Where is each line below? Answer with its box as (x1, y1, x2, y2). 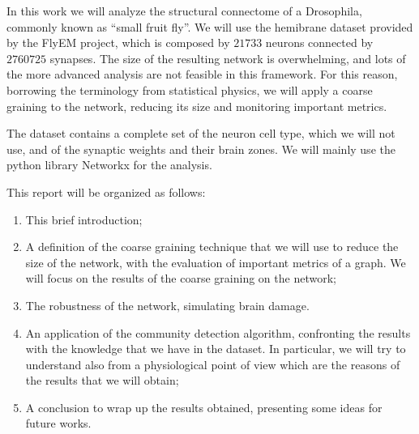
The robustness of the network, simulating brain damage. (25, 296, 310, 313)
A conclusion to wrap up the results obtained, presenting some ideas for (25, 398, 383, 415)
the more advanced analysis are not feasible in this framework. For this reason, (6, 66, 398, 83)
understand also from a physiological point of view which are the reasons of (25, 355, 400, 372)
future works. (25, 415, 92, 432)
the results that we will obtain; (25, 372, 179, 389)
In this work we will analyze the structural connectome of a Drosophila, (6, 2, 362, 19)
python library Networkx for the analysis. (6, 156, 212, 173)
